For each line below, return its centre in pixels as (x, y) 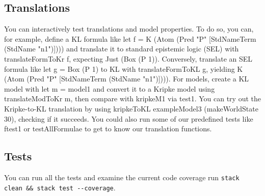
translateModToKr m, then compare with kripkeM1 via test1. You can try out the (132, 99)
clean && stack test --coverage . (60, 187)
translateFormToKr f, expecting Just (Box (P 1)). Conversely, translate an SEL (128, 58)
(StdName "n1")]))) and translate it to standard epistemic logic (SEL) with (122, 49)
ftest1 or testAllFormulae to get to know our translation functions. (108, 129)
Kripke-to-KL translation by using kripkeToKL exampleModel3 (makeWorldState (131, 108)
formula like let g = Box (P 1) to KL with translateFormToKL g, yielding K (124, 68)
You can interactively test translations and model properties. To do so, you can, (129, 29)
